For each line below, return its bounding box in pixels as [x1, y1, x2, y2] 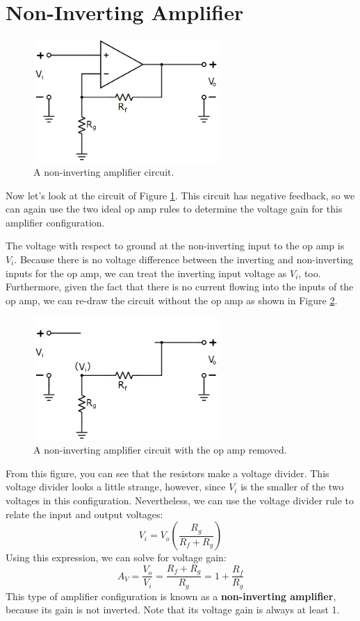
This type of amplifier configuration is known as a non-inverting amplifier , [6, 588, 336, 603]
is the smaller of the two [240, 479, 344, 494]
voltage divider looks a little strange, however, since [6, 479, 226, 494]
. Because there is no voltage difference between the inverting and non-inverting [14, 252, 354, 266]
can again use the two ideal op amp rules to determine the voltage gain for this [6, 201, 343, 216]
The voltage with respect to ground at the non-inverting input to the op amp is [6, 238, 345, 253]
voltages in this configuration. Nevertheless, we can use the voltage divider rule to [6, 493, 354, 508]
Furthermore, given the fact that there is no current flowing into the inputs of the [6, 279, 354, 294]
